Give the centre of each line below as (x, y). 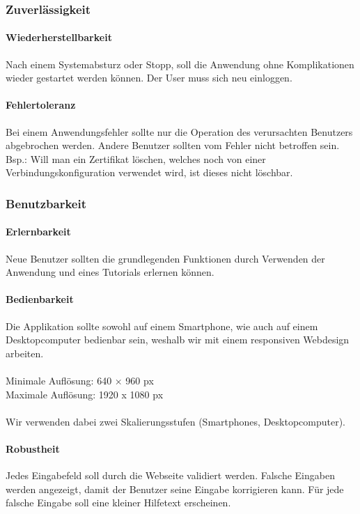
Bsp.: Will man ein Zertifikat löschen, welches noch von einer (136, 158)
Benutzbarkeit (46, 203)
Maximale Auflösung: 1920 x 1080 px (85, 394)
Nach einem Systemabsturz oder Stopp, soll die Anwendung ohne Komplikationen (180, 64)
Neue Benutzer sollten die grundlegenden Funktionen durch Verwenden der (165, 258)
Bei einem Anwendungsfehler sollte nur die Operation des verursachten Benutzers (179, 131)
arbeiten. (25, 353)
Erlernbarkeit (38, 232)
